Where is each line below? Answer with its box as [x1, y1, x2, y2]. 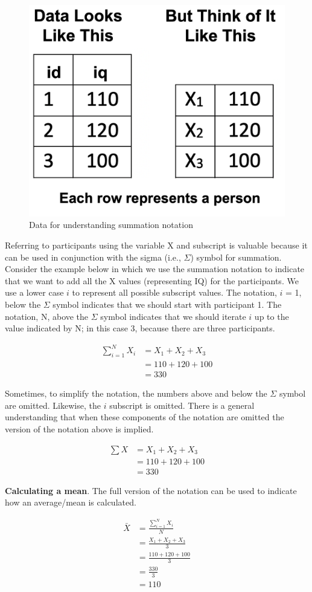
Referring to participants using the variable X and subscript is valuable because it [5, 239, 308, 252]
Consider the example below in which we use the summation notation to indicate [5, 262, 305, 275]
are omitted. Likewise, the [5, 398, 101, 411]
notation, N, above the [5, 310, 89, 322]
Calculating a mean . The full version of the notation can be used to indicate [5, 484, 297, 496]
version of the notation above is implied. [5, 422, 154, 435]
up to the [254, 310, 289, 322]
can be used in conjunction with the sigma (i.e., [5, 250, 181, 263]
